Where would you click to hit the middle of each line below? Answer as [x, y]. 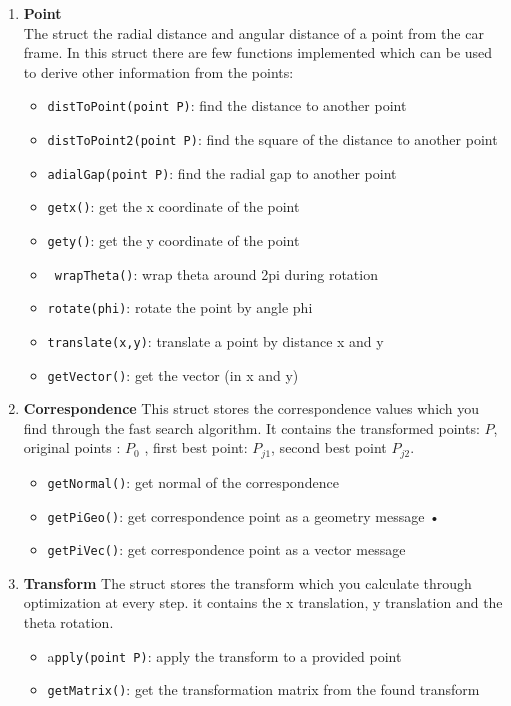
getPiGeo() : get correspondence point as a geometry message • [243, 515]
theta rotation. [68, 622]
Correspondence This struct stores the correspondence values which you [251, 408]
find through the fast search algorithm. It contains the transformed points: [251, 427]
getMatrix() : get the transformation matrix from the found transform [263, 689]
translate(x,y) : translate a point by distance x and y [215, 340]
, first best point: [196, 447]
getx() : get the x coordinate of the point [173, 206]
